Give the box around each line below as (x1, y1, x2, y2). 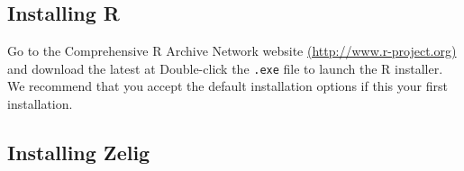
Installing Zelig (7, 139, 150, 166)
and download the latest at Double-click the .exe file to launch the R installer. (7, 58, 443, 77)
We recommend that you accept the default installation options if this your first (7, 76, 448, 95)
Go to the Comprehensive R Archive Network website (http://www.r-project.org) (7, 41, 457, 60)
